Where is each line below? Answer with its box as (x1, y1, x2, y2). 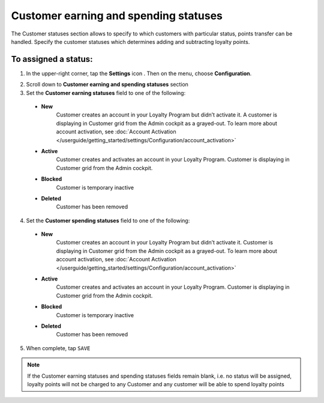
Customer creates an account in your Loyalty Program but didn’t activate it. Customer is (56, 239, 273, 246)
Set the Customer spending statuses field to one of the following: (26, 217, 190, 224)
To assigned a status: (11, 54, 93, 64)
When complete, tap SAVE (26, 344, 91, 351)
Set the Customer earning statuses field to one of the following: (26, 89, 186, 96)
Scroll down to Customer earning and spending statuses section (26, 81, 189, 88)
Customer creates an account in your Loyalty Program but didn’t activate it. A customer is (56, 111, 277, 118)
